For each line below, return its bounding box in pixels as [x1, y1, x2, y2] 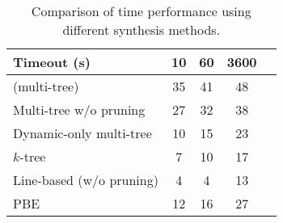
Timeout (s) [13, 53, 91, 71]
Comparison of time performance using [31, 2, 251, 20]
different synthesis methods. [62, 20, 221, 39]
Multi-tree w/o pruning [13, 100, 146, 119]
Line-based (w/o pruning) [13, 170, 158, 189]
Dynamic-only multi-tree [13, 124, 152, 142]
